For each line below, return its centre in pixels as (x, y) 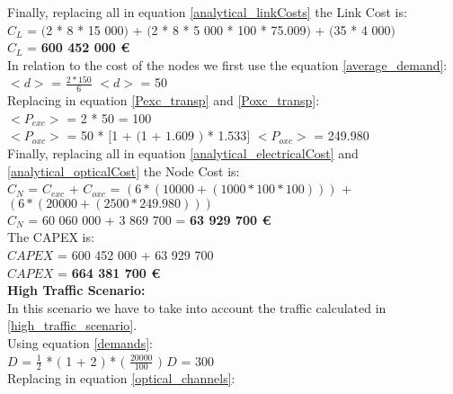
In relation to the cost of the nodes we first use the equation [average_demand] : (227, 64)
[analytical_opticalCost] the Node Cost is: (124, 170)
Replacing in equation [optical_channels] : (121, 378)
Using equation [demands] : (80, 342)
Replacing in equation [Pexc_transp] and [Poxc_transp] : (164, 100)
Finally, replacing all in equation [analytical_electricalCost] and (183, 152)
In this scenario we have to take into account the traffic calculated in (197, 307)
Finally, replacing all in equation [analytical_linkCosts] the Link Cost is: (207, 12)
